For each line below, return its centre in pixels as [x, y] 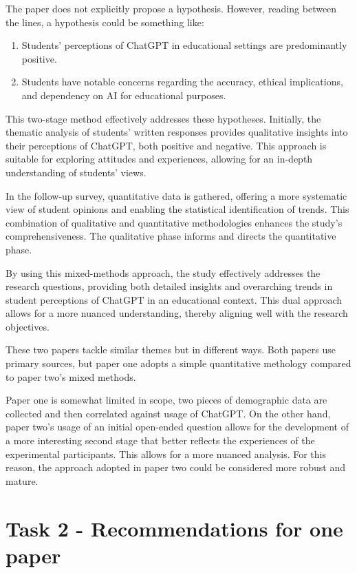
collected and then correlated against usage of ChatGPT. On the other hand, [168, 413]
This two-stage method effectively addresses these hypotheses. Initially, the [163, 118]
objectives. [28, 326]
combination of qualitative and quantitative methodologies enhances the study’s [174, 222]
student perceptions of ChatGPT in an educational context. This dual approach [174, 299]
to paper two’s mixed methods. [71, 376]
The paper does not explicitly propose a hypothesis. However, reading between [171, 8]
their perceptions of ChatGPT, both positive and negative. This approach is [166, 145]
